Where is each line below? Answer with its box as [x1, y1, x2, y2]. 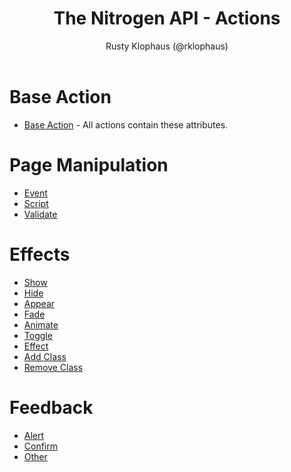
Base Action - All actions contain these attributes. [23, 118, 229, 131]
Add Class [23, 350, 67, 362]
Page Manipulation [9, 153, 169, 176]
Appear [23, 297, 56, 309]
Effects [9, 243, 71, 266]
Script [23, 197, 49, 209]
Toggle [23, 329, 53, 341]
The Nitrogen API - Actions [53, 7, 281, 30]
